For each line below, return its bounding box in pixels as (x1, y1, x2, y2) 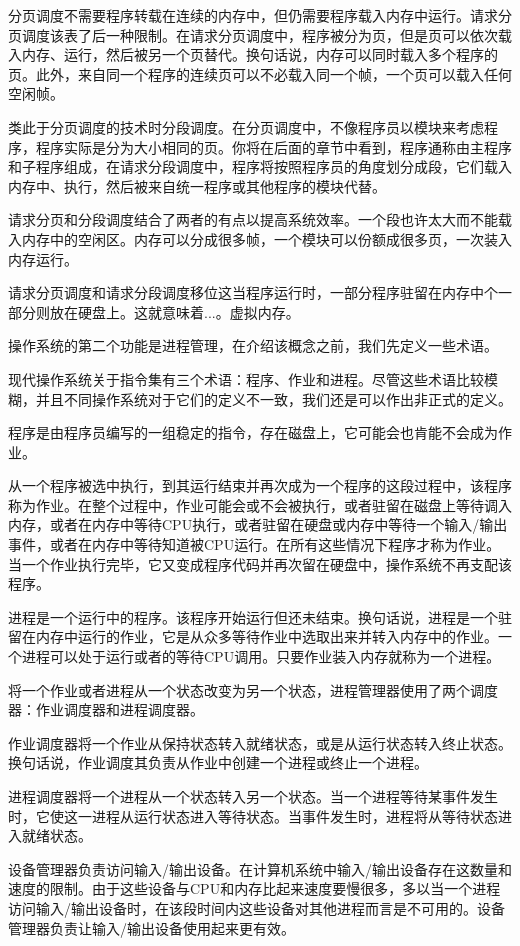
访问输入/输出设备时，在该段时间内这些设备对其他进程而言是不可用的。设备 (8, 897, 505, 918)
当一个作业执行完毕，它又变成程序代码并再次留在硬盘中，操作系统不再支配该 (8, 553, 512, 574)
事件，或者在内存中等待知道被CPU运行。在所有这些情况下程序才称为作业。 (8, 534, 501, 555)
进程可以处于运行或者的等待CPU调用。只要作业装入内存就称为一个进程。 (21, 646, 501, 667)
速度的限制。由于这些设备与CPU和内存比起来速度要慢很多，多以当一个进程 (8, 878, 501, 899)
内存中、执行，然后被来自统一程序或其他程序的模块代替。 (8, 175, 386, 196)
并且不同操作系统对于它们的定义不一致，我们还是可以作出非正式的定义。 (35, 388, 512, 409)
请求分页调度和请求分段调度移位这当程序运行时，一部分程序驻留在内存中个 (8, 282, 498, 303)
